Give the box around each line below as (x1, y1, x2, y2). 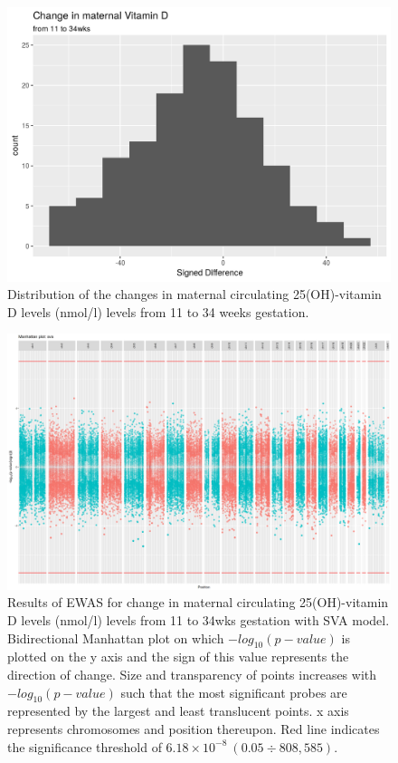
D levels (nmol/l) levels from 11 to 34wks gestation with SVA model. (7, 611, 390, 630)
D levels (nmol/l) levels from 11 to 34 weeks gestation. (7, 302, 309, 321)
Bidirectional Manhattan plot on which (7, 628, 224, 647)
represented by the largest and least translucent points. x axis (7, 701, 349, 720)
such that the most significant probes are (120, 682, 347, 701)
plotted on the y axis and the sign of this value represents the (7, 647, 349, 666)
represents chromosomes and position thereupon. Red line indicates (7, 720, 380, 738)
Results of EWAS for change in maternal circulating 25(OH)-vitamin (7, 593, 389, 612)
